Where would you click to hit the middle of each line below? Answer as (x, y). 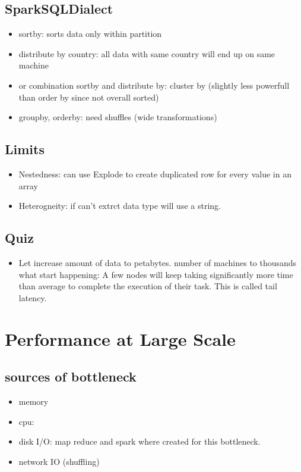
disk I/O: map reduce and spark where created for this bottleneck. (140, 441)
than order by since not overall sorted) (89, 97)
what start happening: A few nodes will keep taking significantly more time (156, 274)
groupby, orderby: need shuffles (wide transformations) (118, 117)
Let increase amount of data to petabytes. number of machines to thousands (158, 262)
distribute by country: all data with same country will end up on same (147, 53)
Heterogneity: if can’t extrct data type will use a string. (120, 206)
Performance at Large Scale (120, 338)
